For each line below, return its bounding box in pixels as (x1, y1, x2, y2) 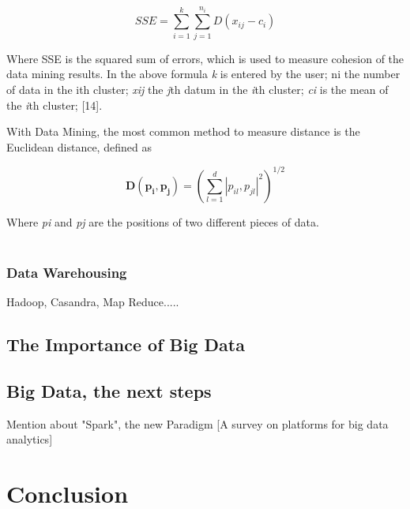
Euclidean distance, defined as (6, 138, 152, 155)
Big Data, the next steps (6, 379, 212, 402)
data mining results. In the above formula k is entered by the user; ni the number (6, 65, 401, 82)
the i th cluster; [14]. (6, 96, 103, 113)
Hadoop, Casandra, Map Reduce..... (6, 294, 179, 310)
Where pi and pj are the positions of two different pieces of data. (6, 213, 319, 230)
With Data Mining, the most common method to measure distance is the (6, 123, 360, 140)
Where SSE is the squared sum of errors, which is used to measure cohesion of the (6, 50, 404, 66)
